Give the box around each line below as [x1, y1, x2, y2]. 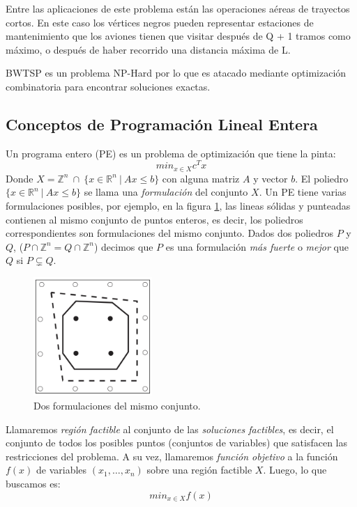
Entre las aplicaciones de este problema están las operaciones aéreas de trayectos [6, 1, 350, 15]
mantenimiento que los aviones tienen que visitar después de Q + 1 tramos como [6, 29, 351, 43]
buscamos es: [6, 476, 61, 490]
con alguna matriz [162, 171, 240, 185]
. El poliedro [295, 171, 349, 185]
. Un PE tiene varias [259, 185, 347, 199]
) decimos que [93, 239, 153, 253]
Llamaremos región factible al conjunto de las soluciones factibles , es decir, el [6, 421, 334, 436]
